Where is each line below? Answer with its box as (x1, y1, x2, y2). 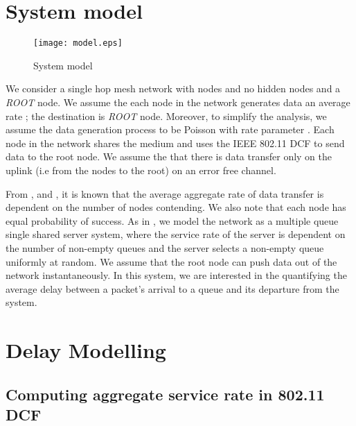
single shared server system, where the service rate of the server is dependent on (6, 227, 346, 241)
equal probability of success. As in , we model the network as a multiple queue (6, 213, 339, 228)
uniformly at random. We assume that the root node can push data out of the (6, 254, 337, 269)
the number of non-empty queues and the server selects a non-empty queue (6, 240, 324, 255)
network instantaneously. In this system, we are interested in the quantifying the (6, 268, 347, 282)
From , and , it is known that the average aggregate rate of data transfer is (6, 186, 324, 201)
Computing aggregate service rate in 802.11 (6, 383, 325, 404)
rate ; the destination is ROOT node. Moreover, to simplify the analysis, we (6, 108, 327, 123)
